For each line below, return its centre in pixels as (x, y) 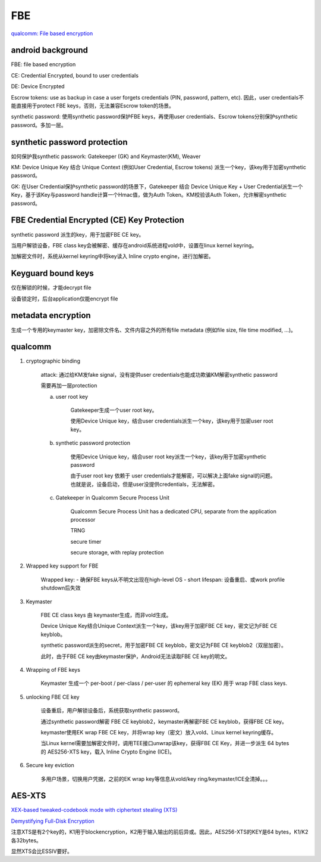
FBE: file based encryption (43, 64)
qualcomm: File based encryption (52, 33)
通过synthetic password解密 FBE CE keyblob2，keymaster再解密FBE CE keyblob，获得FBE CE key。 (164, 721)
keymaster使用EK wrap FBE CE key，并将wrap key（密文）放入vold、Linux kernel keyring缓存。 (159, 732)
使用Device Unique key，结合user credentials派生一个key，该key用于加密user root (172, 421)
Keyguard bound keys (53, 273)
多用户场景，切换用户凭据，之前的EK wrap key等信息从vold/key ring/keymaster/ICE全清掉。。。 (156, 779)
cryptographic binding (53, 361)
